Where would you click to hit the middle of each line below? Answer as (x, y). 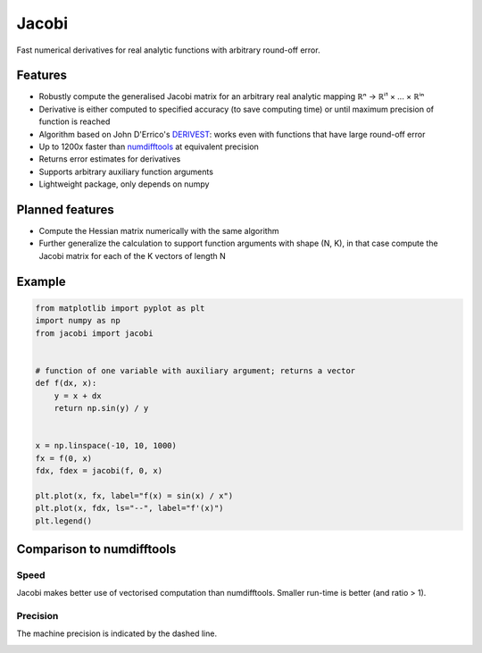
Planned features (66, 209)
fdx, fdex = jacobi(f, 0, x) (99, 470)
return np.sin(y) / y (101, 408)
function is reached (75, 121)
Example (41, 281)
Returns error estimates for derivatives (110, 159)
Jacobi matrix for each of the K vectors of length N (133, 255)
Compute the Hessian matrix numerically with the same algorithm (159, 231)
